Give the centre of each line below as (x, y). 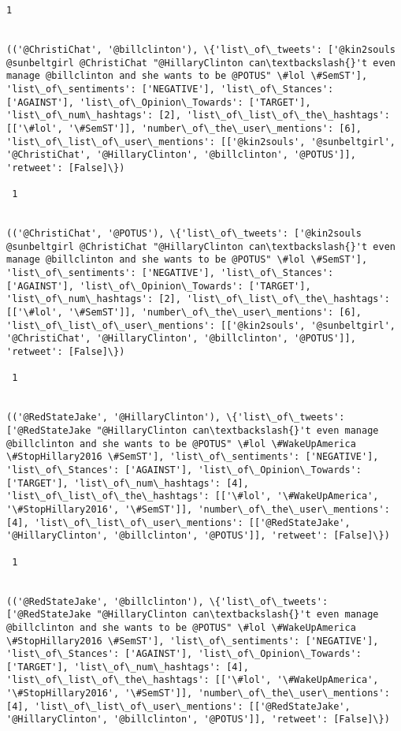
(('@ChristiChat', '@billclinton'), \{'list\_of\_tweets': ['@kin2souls (201, 49)
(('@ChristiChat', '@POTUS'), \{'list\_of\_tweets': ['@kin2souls (184, 234)
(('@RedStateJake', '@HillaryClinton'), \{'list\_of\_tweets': (176, 418)
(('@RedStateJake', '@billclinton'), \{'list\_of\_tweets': (167, 601)
